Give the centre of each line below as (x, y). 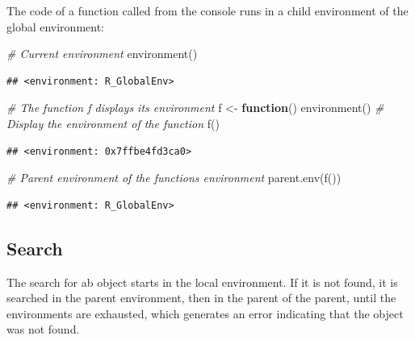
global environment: (56, 26)
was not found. (43, 329)
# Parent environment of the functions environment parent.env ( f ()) (174, 178)
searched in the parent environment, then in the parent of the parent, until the (201, 298)
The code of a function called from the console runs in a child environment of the (207, 10)
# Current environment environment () (102, 54)
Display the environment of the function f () (113, 123)
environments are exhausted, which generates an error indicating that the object (205, 313)
